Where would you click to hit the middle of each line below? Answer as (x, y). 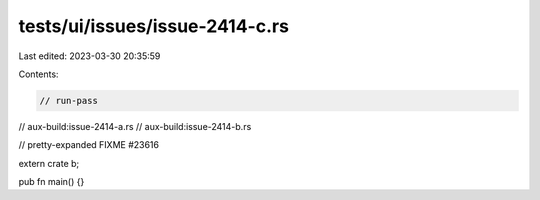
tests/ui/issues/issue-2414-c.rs (154, 26)
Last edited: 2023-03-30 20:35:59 (89, 56)
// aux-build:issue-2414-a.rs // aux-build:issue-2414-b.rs (135, 126)
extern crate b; (49, 163)
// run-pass (69, 100)
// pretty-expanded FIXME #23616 (89, 145)
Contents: (38, 74)
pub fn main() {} (51, 182)
